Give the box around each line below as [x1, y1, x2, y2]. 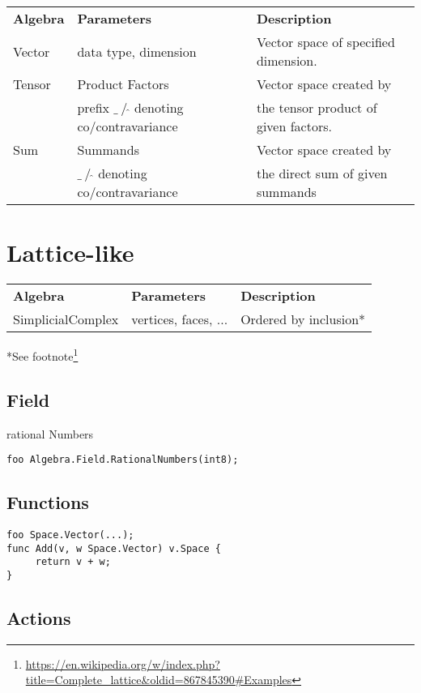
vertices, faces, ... [131, 310, 228, 329]
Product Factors [77, 75, 169, 93]
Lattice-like [6, 236, 134, 269]
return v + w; [35, 556, 111, 568]
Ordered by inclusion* [240, 310, 366, 329]
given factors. [256, 117, 332, 135]
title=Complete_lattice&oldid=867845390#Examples [25, 671, 292, 688]
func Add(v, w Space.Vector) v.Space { [6, 542, 221, 554]
